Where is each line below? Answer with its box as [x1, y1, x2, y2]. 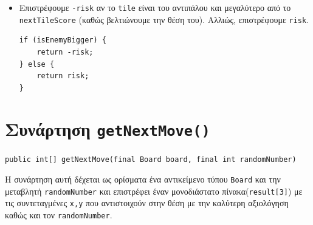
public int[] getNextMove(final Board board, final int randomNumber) [5, 155, 297, 164]
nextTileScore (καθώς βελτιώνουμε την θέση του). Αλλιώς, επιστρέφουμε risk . [19, 13, 309, 25]
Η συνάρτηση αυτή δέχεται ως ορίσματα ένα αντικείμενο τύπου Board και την [5, 173, 281, 186]
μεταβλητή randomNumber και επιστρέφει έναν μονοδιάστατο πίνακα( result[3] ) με [5, 184, 303, 197]
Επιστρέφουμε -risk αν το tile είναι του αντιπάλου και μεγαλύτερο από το [19, 1, 291, 13]
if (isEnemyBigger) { [19, 36, 106, 45]
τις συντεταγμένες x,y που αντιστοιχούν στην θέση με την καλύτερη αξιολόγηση [5, 196, 289, 209]
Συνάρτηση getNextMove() [5, 116, 210, 141]
